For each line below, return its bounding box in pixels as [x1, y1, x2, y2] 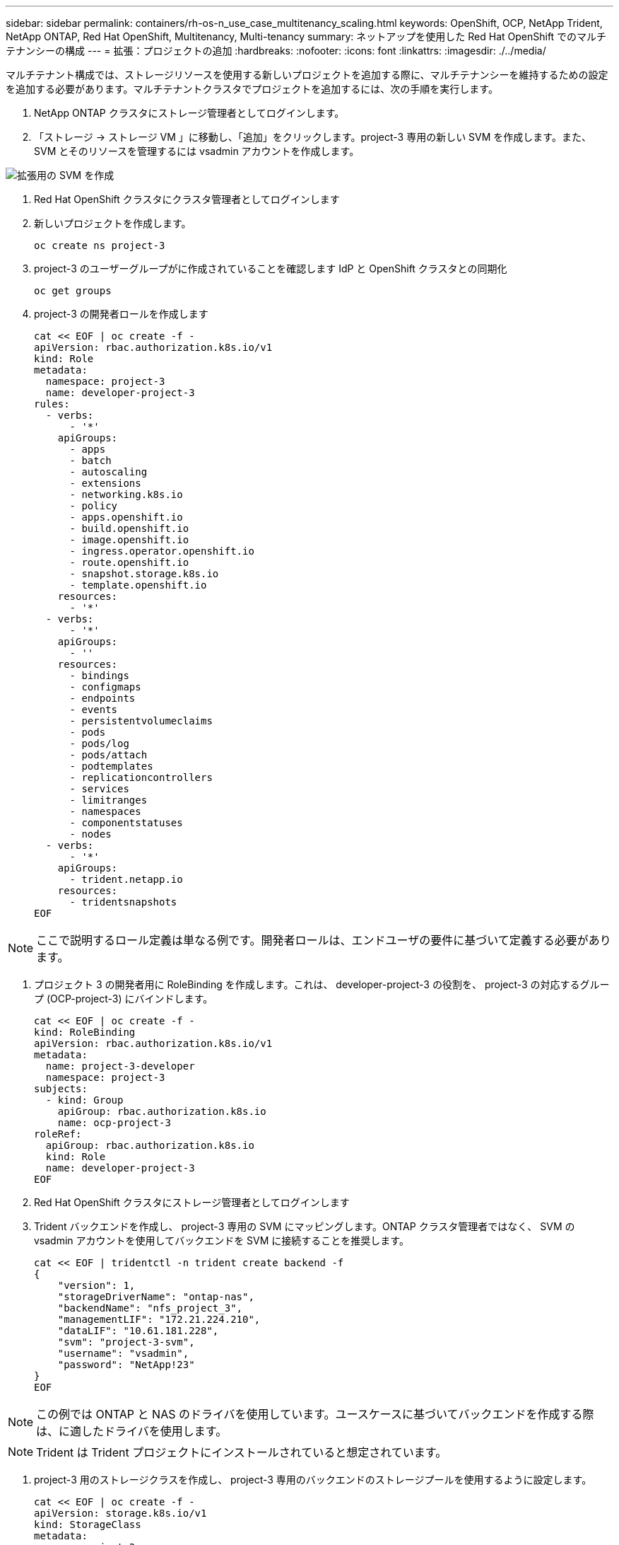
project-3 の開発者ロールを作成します [34, 308, 208, 320]
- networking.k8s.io [69, 489, 183, 500]
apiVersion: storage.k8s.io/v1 [34, 1508, 207, 1519]
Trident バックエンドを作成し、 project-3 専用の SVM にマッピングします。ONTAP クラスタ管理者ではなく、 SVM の [34, 1220, 575, 1232]
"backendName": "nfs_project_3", [57, 1302, 243, 1314]
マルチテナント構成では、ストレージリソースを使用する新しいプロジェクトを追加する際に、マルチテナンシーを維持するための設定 [6, 69, 608, 81]
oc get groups [34, 285, 112, 296]
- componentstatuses [69, 817, 183, 828]
